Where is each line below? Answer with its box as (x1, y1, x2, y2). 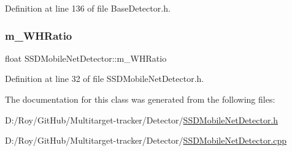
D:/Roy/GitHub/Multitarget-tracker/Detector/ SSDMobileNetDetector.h (5, 113, 279, 126)
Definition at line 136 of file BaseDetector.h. (5, 2, 171, 14)
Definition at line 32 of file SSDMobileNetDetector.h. (5, 72, 204, 85)
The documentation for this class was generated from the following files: (5, 93, 275, 105)
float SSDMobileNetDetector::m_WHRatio (5, 51, 167, 64)
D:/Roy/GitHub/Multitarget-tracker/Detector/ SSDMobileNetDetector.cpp (5, 134, 287, 147)
